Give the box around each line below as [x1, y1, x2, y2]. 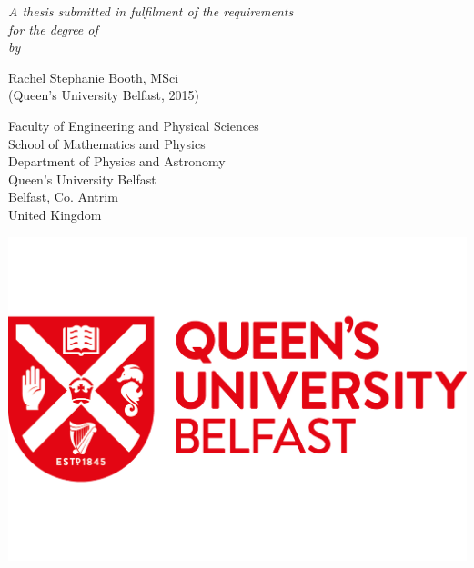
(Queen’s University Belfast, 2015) [8, 85, 200, 105]
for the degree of [8, 19, 98, 38]
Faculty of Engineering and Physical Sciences [8, 115, 259, 135]
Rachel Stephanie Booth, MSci [8, 67, 179, 86]
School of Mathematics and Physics [8, 134, 206, 153]
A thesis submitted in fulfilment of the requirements [8, 2, 294, 20]
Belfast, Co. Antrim [8, 187, 118, 206]
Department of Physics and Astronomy [8, 152, 226, 171]
